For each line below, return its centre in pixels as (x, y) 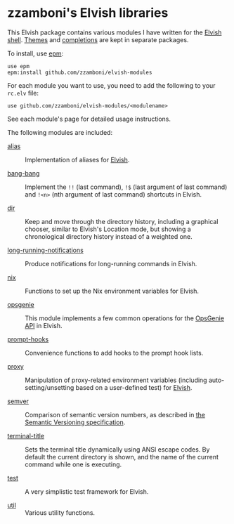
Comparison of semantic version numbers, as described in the (115, 414)
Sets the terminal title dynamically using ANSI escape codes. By (117, 449)
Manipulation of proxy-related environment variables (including (116, 380)
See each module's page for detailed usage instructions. (89, 119)
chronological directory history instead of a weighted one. (109, 236)
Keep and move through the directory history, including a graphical (122, 221)
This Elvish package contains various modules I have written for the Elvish (115, 32)
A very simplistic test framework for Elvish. (87, 491)
